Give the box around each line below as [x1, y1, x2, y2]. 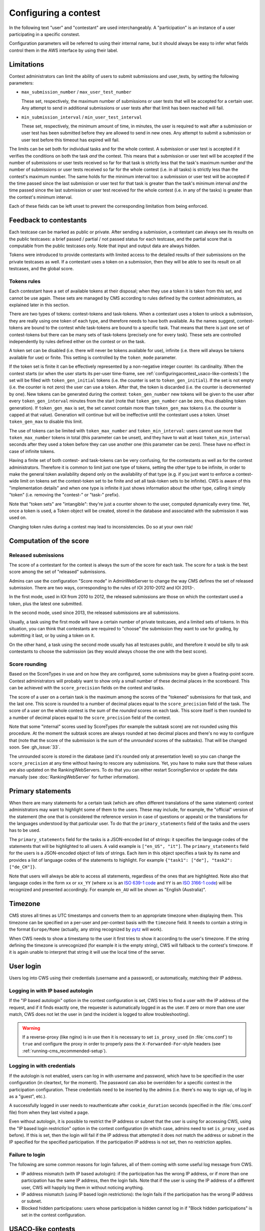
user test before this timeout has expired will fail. [21, 137, 120, 143]
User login [9, 962, 41, 971]
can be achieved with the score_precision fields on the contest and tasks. [9, 685, 164, 691]
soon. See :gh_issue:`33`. [9, 744, 61, 750]
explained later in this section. [9, 302, 70, 308]
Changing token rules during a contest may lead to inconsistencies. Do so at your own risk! [9, 523, 193, 529]
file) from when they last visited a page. [9, 1109, 89, 1115]
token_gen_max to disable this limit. [9, 419, 83, 424]
